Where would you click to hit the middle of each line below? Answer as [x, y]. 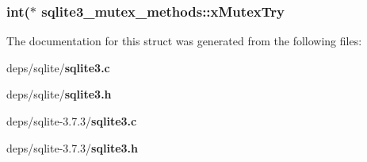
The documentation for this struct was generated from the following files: [184, 41]
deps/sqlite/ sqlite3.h [59, 94]
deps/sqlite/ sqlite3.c [58, 67]
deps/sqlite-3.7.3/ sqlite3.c [72, 121]
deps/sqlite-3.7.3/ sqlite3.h [72, 147]
